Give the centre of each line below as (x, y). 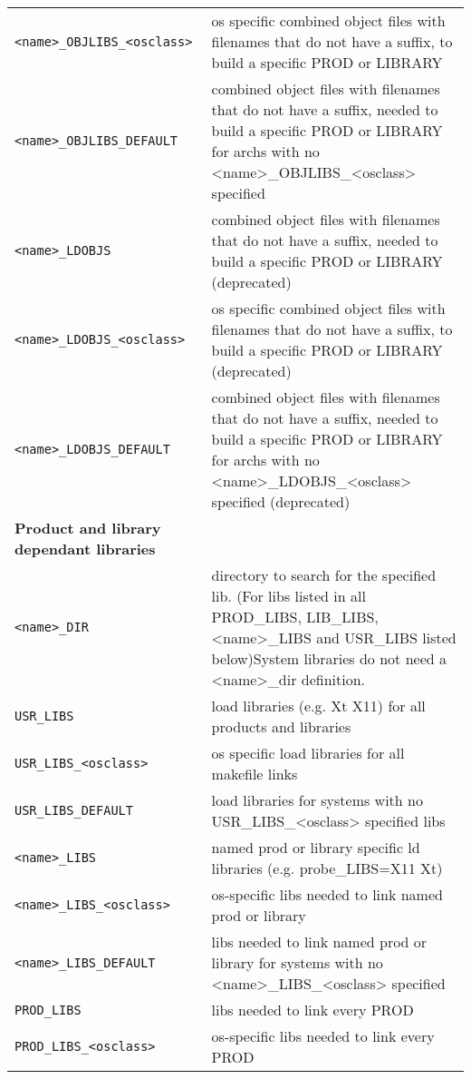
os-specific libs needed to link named (327, 894)
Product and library (88, 528)
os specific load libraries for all (308, 753)
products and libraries (281, 726)
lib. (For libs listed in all (288, 596)
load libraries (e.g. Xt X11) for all (318, 706)
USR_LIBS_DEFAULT (74, 810)
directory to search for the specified (324, 575)
